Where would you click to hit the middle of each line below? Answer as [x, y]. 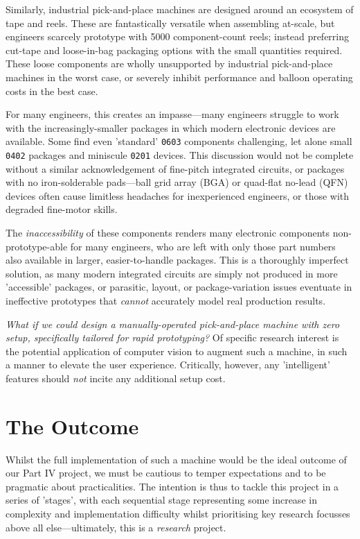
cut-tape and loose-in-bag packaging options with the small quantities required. [174, 50]
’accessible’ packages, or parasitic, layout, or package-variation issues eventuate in [179, 287]
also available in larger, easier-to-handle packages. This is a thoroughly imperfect [177, 260]
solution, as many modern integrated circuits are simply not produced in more [172, 273]
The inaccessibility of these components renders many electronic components [168, 233]
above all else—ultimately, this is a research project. [116, 527]
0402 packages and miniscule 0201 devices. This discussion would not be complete [180, 155]
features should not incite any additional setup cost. [116, 378]
